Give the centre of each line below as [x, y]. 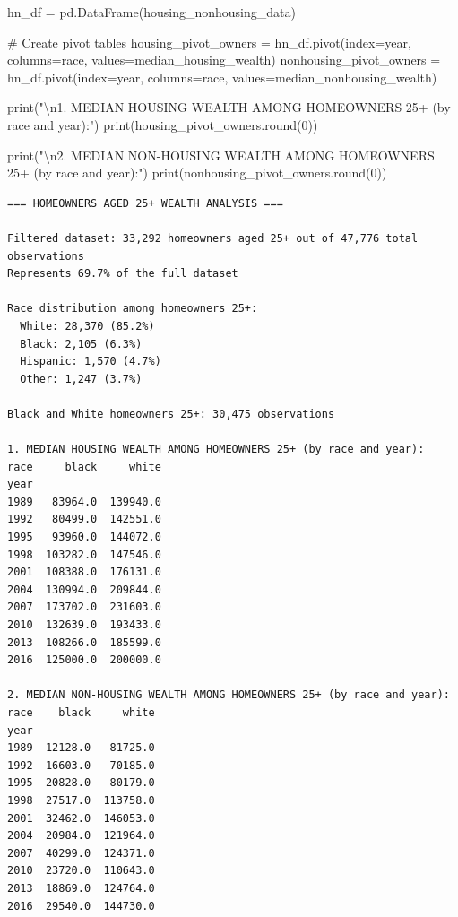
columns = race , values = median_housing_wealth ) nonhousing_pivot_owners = [224, 60]
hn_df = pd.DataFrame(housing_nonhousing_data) [151, 12]
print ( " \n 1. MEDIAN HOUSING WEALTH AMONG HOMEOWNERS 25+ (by [229, 107]
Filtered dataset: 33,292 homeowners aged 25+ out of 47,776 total [213, 238]
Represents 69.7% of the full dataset [123, 274]
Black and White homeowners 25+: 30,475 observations [171, 414]
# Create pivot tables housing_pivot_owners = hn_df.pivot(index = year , [209, 42]
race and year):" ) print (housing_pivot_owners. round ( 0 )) [163, 124]
